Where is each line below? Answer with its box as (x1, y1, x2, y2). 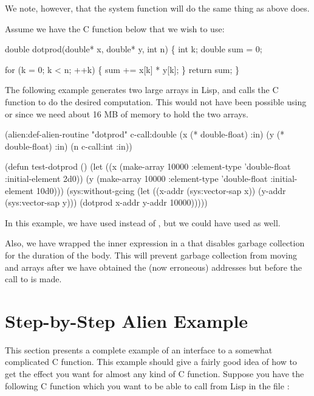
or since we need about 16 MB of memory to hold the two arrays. (5, 107, 249, 120)
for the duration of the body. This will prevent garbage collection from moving (5, 248, 297, 261)
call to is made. (5, 273, 62, 285)
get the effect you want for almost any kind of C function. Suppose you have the (5, 367, 304, 380)
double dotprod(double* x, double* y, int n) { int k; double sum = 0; (5, 43, 262, 55)
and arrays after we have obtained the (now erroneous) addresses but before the (5, 260, 302, 273)
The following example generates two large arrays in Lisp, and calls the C (5, 83, 279, 96)
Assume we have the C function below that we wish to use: (5, 22, 225, 35)
